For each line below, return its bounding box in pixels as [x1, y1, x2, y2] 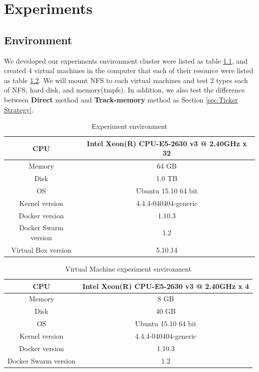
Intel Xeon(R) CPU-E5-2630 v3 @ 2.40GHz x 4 [82, 280, 250, 291]
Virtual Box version [11, 244, 71, 255]
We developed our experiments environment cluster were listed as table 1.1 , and [4, 55, 248, 66]
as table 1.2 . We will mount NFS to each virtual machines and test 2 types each [4, 75, 248, 85]
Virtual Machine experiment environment [65, 263, 192, 274]
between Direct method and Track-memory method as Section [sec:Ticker [4, 94, 238, 104]
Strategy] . [4, 104, 34, 114]
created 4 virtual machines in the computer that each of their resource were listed [4, 65, 254, 76]
